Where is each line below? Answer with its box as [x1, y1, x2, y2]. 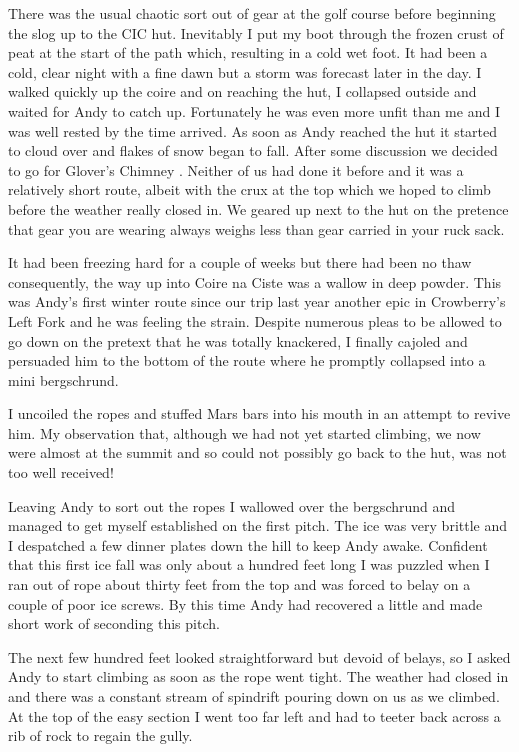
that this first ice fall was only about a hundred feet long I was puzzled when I [8, 554, 490, 575]
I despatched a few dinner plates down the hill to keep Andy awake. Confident [8, 534, 488, 555]
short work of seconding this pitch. [8, 613, 220, 634]
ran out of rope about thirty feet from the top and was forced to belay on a [8, 574, 471, 595]
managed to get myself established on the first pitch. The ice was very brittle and [8, 515, 508, 536]
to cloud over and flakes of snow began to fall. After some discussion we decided [8, 140, 498, 161]
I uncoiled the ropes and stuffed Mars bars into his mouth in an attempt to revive [8, 403, 511, 424]
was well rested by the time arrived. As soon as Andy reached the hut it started [8, 120, 498, 141]
